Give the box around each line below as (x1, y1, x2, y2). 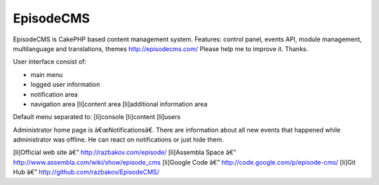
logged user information (30, 81, 100, 89)
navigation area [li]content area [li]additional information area (30, 100, 208, 108)
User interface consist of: (13, 57, 87, 66)
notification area (30, 90, 78, 98)
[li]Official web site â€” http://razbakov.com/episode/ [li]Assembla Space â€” (13, 148, 237, 157)
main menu (30, 70, 63, 78)
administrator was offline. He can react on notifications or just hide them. (13, 135, 224, 144)
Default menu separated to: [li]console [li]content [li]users (13, 113, 181, 121)
